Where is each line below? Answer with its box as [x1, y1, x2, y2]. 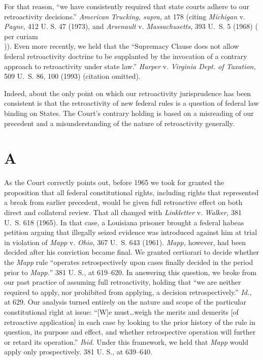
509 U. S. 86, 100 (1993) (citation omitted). [4, 71, 141, 81]
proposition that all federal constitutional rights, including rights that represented [4, 187, 259, 197]
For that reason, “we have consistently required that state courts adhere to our [4, 1, 250, 11]
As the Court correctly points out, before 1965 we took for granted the [4, 177, 224, 188]
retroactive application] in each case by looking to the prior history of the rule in [4, 316, 255, 327]
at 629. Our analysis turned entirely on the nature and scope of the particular [4, 296, 246, 307]
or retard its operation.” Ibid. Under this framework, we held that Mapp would [4, 336, 248, 347]
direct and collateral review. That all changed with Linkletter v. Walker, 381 [4, 207, 242, 218]
